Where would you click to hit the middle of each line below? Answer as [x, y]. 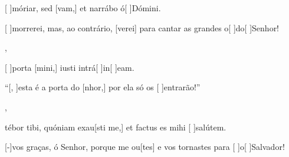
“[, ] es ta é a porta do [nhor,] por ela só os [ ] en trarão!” [103, 87]
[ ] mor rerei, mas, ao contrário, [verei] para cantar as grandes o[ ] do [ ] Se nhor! [142, 27]
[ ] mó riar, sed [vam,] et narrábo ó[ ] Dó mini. [83, 8]
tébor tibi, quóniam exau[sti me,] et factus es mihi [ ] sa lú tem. [116, 127]
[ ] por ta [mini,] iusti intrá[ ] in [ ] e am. [70, 67]
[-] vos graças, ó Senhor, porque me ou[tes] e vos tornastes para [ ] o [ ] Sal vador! [145, 147]
